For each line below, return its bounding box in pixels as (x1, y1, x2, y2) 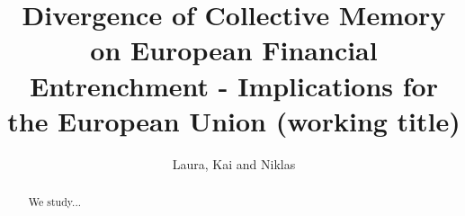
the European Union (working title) (7, 102, 461, 139)
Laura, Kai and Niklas (172, 154, 296, 173)
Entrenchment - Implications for (30, 67, 438, 103)
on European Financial (90, 31, 378, 68)
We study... (28, 194, 82, 210)
